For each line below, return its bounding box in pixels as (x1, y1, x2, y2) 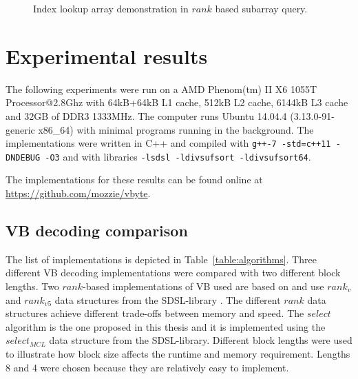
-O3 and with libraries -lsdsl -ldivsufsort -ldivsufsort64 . (45, 149, 311, 163)
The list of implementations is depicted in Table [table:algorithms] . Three (6, 252, 317, 266)
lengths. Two (6, 278, 59, 293)
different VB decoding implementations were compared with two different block (6, 265, 341, 280)
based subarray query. (215, 1, 308, 15)
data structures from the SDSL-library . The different (54, 292, 281, 307)
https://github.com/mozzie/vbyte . (6, 186, 151, 200)
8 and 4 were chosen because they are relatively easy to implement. (6, 360, 289, 374)
